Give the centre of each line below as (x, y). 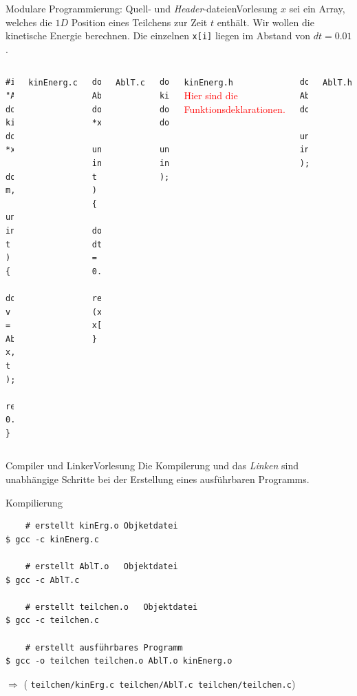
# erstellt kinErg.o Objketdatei (101, 526)
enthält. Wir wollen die (266, 22)
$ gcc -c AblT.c (43, 580)
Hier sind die (211, 95)
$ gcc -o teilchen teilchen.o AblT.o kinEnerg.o (119, 661)
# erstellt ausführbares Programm (104, 647)
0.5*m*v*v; (30, 420)
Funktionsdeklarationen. (235, 109)
